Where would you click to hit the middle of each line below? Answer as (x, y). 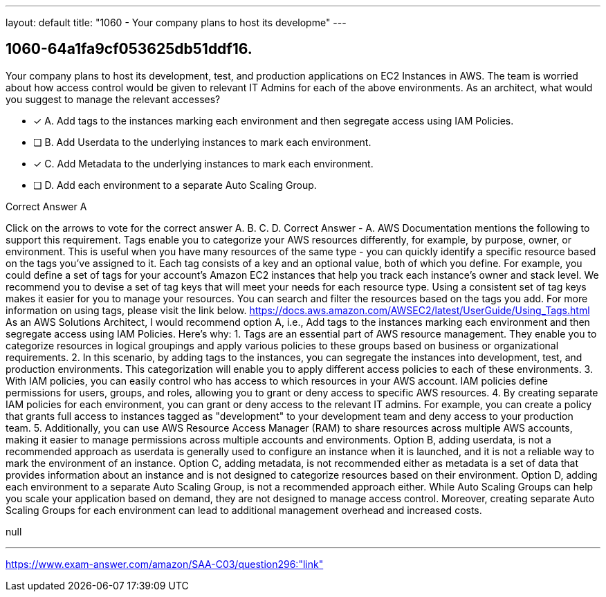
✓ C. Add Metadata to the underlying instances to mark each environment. (203, 163)
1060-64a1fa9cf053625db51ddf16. (129, 49)
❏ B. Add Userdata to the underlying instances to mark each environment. (202, 142)
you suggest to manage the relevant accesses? (113, 99)
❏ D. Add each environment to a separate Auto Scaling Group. (175, 185)
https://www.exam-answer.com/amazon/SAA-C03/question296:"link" (165, 564)
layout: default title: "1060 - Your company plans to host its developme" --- (176, 22)
